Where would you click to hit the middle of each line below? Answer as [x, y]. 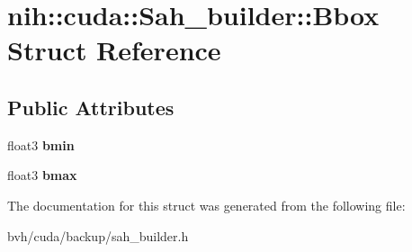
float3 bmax [42, 175]
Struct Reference [114, 50]
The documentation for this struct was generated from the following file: [206, 205]
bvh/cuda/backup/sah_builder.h [98, 235]
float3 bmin [41, 144]
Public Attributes [91, 107]
